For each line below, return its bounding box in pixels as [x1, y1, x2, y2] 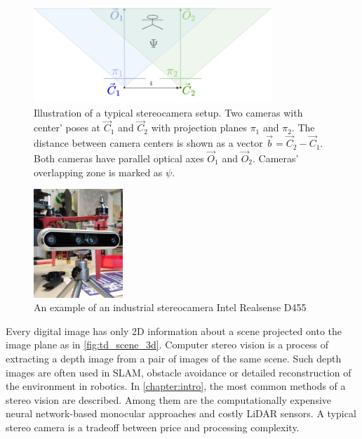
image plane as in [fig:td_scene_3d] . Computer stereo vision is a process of [6, 337, 328, 352]
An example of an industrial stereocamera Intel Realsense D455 [34, 300, 307, 315]
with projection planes [151, 120, 247, 135]
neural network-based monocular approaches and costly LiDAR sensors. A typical [6, 406, 356, 421]
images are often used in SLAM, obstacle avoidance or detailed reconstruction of [6, 365, 351, 379]
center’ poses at [34, 120, 101, 135]
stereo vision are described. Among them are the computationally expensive [6, 392, 332, 407]
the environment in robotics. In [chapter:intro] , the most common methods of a [6, 379, 346, 393]
